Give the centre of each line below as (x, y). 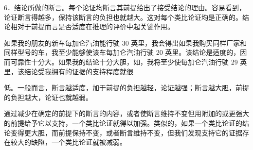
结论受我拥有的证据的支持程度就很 (79, 71)
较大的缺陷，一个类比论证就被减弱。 (68, 142)
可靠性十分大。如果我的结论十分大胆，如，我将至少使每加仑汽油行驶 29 (124, 61)
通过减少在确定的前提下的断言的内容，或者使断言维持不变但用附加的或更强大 (126, 113)
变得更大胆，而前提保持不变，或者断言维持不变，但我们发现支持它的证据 (126, 132)
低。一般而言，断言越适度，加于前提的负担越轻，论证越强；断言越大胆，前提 (126, 88)
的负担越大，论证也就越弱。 (48, 97)
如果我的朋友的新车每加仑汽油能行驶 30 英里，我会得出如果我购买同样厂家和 (126, 42)
